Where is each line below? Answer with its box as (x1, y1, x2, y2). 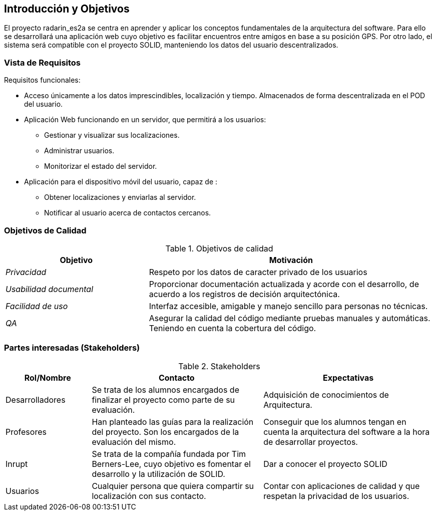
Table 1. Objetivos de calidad (165, 243, 273, 253)
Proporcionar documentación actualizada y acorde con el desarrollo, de (149, 279, 419, 289)
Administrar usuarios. (44, 146, 115, 155)
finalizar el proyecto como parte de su (92, 394, 235, 405)
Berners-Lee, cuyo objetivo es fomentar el (92, 458, 251, 469)
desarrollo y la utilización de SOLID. (92, 468, 225, 479)
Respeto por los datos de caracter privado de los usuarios (149, 267, 367, 277)
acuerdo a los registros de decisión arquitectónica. (149, 289, 340, 299)
